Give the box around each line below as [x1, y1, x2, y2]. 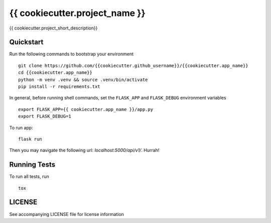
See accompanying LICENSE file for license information [9, 211, 124, 217]
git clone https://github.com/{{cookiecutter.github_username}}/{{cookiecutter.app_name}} [18, 62, 248, 68]
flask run [18, 136, 42, 142]
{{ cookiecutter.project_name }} [9, 7, 146, 18]
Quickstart [9, 38, 44, 46]
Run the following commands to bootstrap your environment [9, 51, 134, 57]
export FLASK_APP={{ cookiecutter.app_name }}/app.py [18, 106, 153, 112]
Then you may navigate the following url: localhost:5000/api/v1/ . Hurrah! [9, 147, 160, 153]
